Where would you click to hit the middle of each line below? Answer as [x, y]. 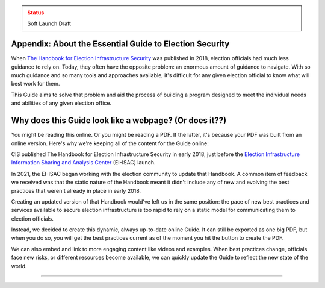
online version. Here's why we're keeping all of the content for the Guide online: [110, 143]
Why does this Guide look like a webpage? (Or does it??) [119, 121]
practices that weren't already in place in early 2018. [76, 190]
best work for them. [36, 84]
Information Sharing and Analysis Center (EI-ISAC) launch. [83, 163]
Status [36, 13]
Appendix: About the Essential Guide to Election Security [120, 44]
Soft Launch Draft [49, 23]
